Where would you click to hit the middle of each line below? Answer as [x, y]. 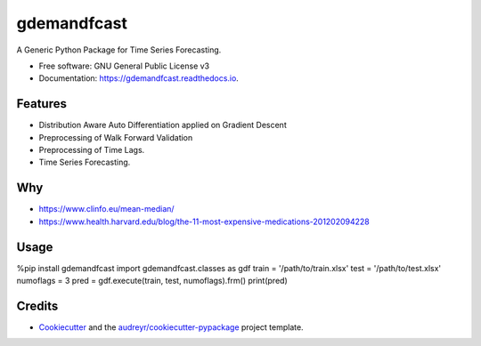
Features [41, 104]
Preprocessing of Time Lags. [92, 150]
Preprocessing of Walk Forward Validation [116, 137]
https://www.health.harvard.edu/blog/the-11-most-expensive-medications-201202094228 [204, 221]
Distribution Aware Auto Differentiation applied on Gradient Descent [163, 125]
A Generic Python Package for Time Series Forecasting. [119, 50]
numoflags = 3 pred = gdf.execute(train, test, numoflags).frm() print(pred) [152, 281]
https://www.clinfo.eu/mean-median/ [106, 209]
